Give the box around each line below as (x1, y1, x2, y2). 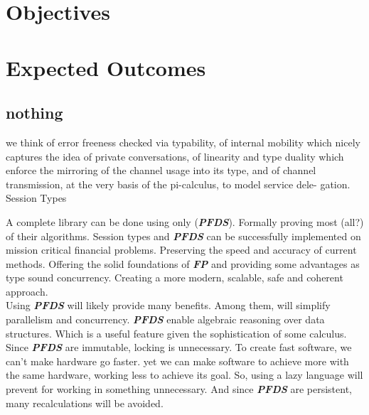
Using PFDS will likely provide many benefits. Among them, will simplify (6, 298, 331, 313)
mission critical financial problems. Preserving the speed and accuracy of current (6, 242, 357, 257)
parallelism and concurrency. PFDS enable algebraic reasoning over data (6, 312, 325, 327)
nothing (6, 102, 63, 124)
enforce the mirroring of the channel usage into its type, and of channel (6, 163, 316, 178)
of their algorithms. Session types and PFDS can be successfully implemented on (6, 228, 361, 243)
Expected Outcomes (6, 53, 206, 82)
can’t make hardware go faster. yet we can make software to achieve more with (6, 353, 349, 368)
